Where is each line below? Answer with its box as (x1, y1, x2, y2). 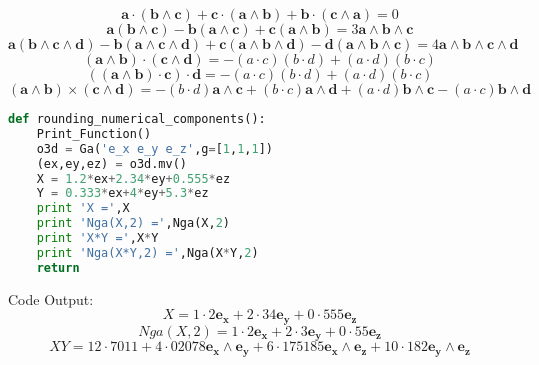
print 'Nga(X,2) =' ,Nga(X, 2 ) (36, 216, 230, 231)
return (36, 260, 80, 275)
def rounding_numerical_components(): (8, 112, 266, 126)
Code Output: (8, 288, 94, 309)
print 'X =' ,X (36, 201, 130, 216)
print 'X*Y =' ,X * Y (36, 231, 159, 245)
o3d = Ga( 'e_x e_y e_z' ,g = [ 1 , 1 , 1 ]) (36, 141, 274, 156)
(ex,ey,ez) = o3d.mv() (36, 156, 187, 171)
